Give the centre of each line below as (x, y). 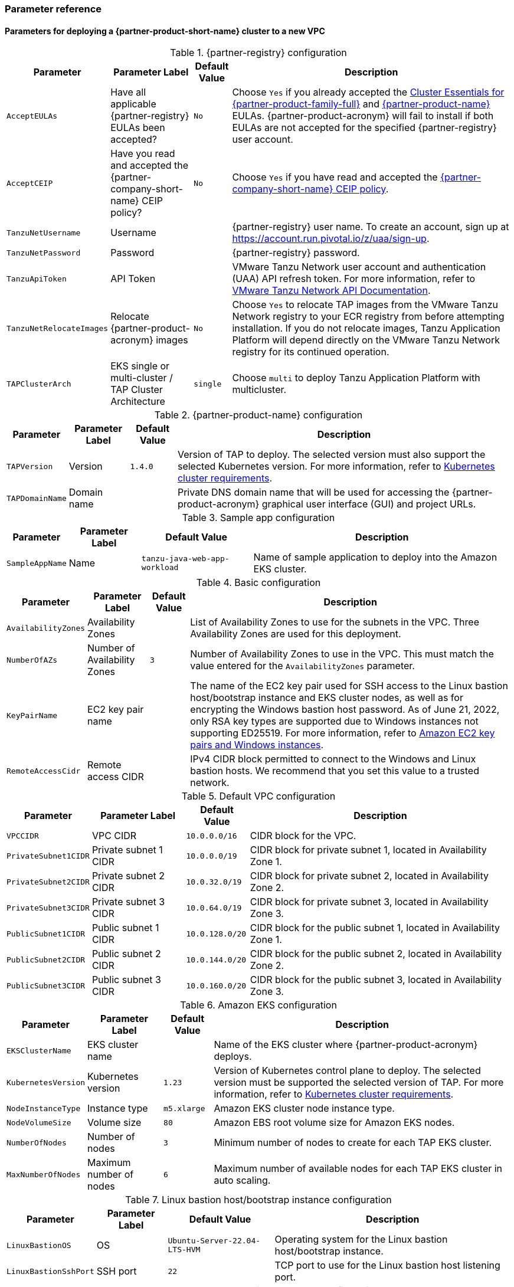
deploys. (233, 1057)
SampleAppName (37, 563)
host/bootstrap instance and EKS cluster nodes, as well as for (327, 698)
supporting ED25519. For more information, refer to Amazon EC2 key (343, 733)
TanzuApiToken (37, 279)
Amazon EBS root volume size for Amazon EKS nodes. (334, 1123)
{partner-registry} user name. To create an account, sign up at (371, 227)
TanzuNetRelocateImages (58, 328)
